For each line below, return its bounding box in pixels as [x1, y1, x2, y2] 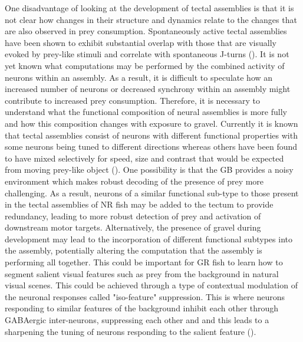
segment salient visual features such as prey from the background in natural [5, 267, 279, 279]
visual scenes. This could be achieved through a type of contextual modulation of [5, 279, 298, 291]
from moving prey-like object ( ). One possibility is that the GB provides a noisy [5, 163, 294, 176]
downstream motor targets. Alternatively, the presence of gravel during [5, 221, 261, 234]
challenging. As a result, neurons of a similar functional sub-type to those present [5, 186, 299, 199]
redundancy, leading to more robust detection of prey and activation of [5, 209, 261, 222]
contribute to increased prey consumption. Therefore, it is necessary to [5, 94, 261, 106]
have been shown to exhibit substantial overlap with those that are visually [5, 36, 276, 48]
